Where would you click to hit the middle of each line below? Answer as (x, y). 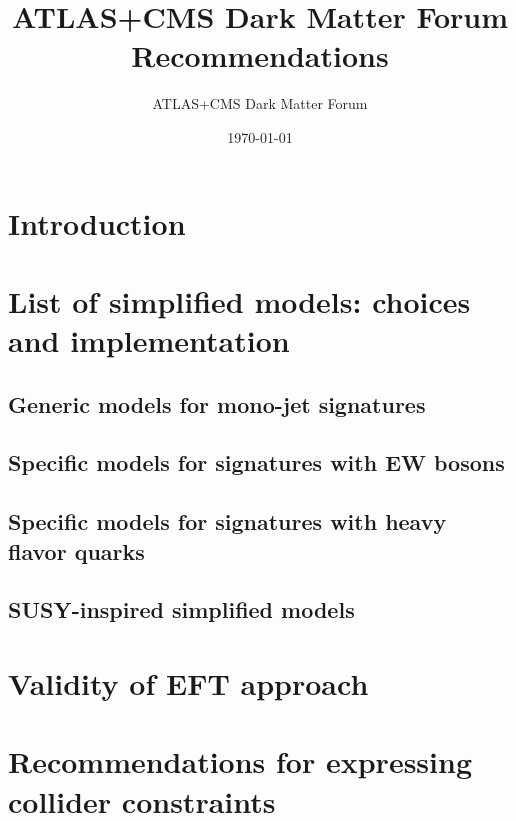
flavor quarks (76, 550)
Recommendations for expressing (240, 761)
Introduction (97, 222)
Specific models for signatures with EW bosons (256, 462)
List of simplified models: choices (239, 300)
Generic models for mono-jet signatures (217, 403)
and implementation (149, 340)
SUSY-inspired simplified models (181, 609)
